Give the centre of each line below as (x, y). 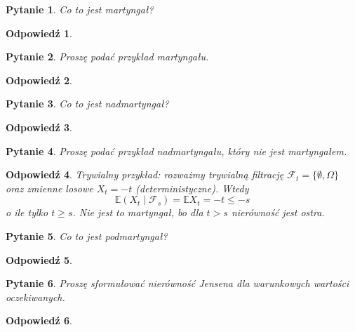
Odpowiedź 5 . (39, 259)
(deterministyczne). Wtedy (192, 188)
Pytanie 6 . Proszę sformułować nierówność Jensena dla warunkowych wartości (177, 283)
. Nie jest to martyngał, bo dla (138, 212)
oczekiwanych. (35, 297)
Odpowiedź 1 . (39, 33)
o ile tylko (27, 212)
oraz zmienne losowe (49, 188)
